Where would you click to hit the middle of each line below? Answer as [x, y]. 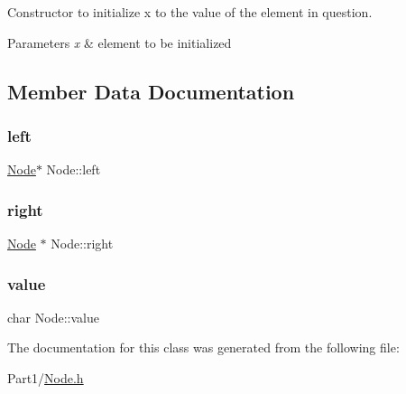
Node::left [74, 169]
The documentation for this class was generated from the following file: [203, 347]
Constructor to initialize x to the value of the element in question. [190, 12]
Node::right [82, 243]
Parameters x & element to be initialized [120, 42]
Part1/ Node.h [46, 378]
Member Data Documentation [151, 91]
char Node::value [53, 317]
